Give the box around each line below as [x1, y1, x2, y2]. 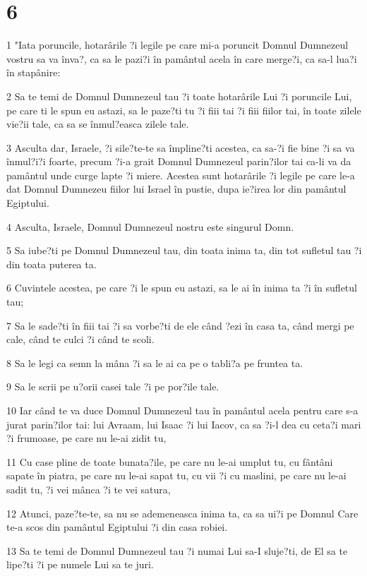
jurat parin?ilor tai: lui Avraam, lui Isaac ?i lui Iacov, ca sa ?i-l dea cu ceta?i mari [6, 416, 361, 431]
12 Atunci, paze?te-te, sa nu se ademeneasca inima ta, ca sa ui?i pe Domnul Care [6, 505, 359, 520]
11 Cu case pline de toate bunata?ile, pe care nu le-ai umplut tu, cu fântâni [6, 454, 333, 469]
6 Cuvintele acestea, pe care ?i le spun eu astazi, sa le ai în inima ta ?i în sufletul [6, 280, 357, 295]
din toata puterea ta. [6, 256, 97, 271]
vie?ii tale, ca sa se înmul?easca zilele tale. [6, 116, 189, 131]
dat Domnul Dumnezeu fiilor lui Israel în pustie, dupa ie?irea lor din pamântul [6, 181, 347, 196]
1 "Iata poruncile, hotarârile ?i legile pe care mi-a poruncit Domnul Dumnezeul [6, 37, 349, 52]
